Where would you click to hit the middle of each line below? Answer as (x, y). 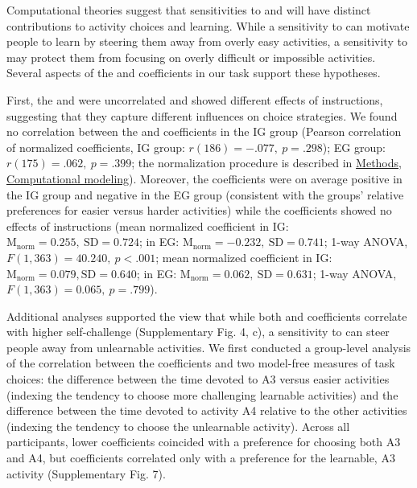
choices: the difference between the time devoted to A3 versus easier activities (198, 379)
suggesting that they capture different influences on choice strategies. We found (202, 115)
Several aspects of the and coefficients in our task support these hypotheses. (194, 73)
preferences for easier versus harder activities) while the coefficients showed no (199, 210)
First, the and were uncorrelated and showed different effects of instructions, (195, 99)
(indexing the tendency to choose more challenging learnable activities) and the (202, 394)
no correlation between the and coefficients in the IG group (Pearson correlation (204, 131)
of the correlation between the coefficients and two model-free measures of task (201, 363)
